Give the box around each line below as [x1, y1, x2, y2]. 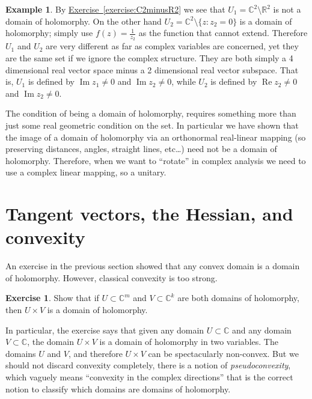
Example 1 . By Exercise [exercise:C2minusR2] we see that [5, 3, 225, 15]
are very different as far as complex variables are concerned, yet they [46, 40, 299, 52]
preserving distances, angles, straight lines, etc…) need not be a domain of [5, 142, 277, 155]
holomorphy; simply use [5, 26, 93, 39]
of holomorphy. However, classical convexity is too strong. [5, 271, 218, 284]
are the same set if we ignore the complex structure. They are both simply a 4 [5, 52, 293, 64]
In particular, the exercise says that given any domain [5, 323, 204, 336]
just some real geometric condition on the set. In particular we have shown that [5, 118, 299, 131]
